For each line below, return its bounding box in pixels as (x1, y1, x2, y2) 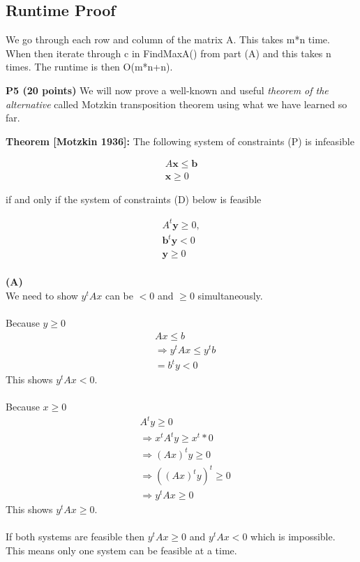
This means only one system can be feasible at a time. (6, 542, 237, 557)
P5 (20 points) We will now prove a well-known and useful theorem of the (6, 82, 329, 97)
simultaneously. (197, 288, 263, 302)
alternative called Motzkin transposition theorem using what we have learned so (6, 96, 347, 111)
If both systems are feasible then (6, 529, 145, 544)
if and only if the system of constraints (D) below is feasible (6, 192, 262, 207)
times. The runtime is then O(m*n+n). (6, 59, 173, 74)
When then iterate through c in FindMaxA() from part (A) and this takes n (6, 45, 331, 60)
